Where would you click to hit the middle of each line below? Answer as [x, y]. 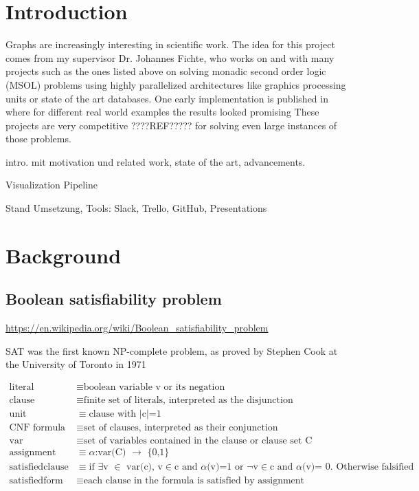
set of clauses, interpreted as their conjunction [181, 428]
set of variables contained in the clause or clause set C [198, 441]
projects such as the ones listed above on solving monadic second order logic [166, 71]
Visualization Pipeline [52, 185]
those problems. [38, 139]
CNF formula [37, 428]
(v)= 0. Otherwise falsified [358, 467]
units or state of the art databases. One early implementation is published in [167, 98]
